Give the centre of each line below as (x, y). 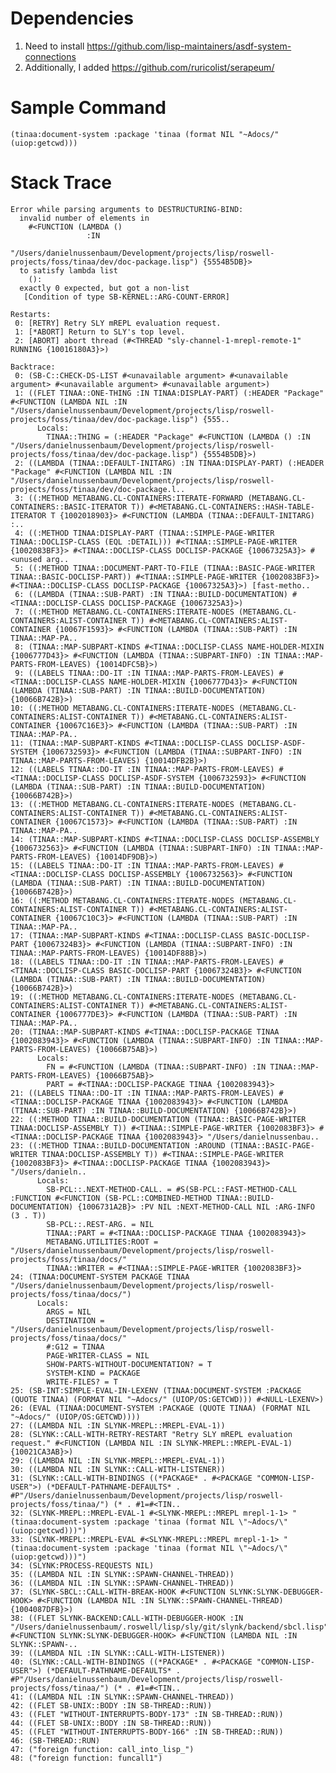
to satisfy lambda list (68, 270)
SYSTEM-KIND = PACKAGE (93, 1373)
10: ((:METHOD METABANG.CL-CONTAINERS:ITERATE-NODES (122, 708)
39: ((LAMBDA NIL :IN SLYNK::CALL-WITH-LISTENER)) (118, 1653)
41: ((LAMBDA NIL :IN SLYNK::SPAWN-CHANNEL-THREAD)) (122, 1697)
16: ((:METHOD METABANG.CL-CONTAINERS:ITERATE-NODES (122, 900)
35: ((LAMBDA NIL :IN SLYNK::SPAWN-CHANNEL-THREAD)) (122, 1574)
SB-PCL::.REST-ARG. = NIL (100, 1224)
